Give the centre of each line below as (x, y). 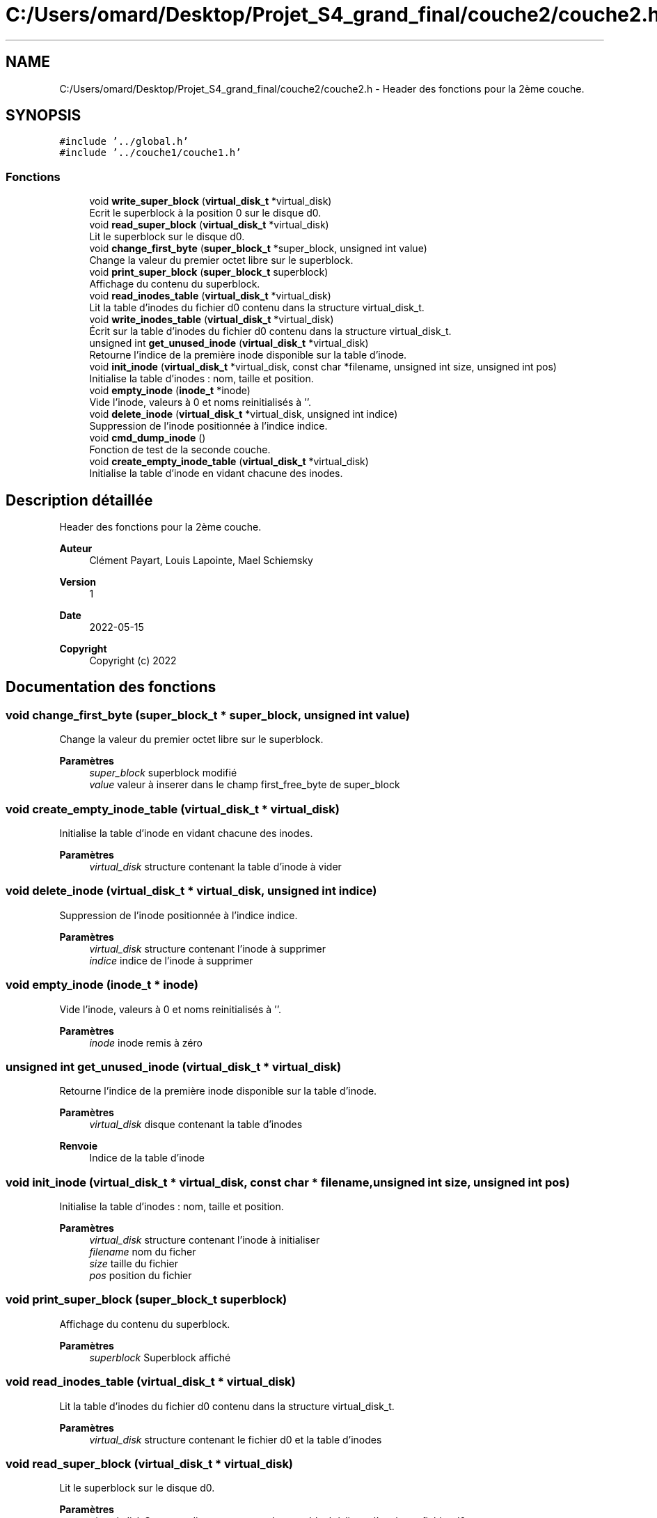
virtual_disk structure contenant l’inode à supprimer (207, 948)
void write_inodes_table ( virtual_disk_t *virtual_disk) (212, 320)
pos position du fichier (141, 1275)
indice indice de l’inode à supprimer (171, 960)
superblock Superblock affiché (160, 1357)
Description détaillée (79, 500)
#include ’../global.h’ (124, 142)
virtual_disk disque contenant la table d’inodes (196, 1125)
